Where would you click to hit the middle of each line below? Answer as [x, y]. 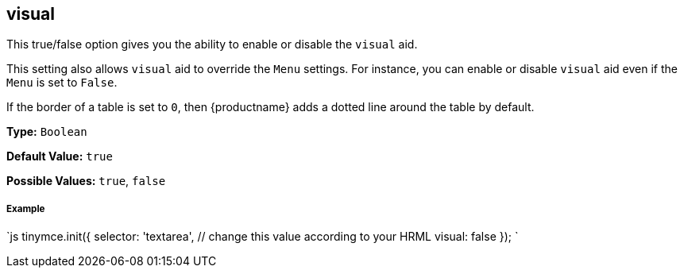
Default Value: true [60, 156]
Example [26, 208]
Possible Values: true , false [86, 181]
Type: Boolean [47, 132]
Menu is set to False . [62, 83]
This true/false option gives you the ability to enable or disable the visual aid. [212, 44]
